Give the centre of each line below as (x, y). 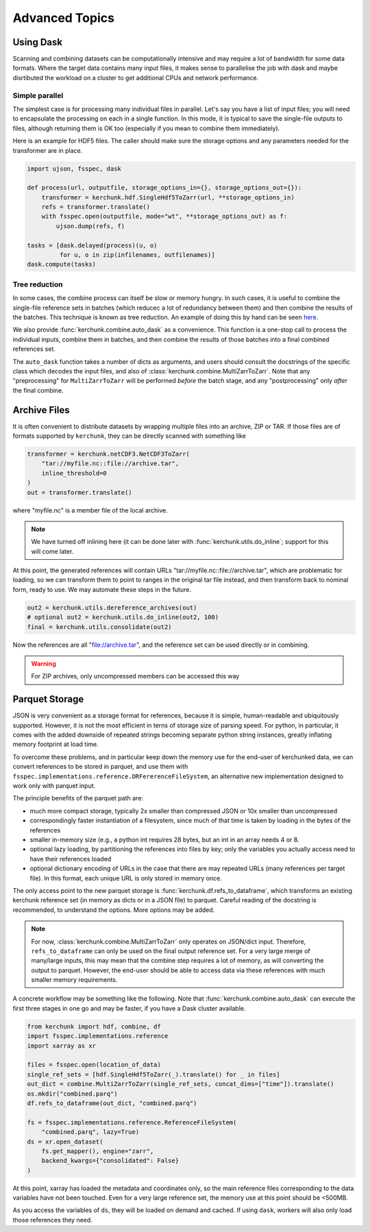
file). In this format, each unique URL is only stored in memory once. (126, 878)
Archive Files (41, 410)
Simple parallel (38, 95)
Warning (44, 664)
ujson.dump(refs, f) (90, 226)
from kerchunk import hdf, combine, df (94, 1026)
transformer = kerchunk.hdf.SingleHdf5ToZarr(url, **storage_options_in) (168, 197)
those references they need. (52, 1220)
